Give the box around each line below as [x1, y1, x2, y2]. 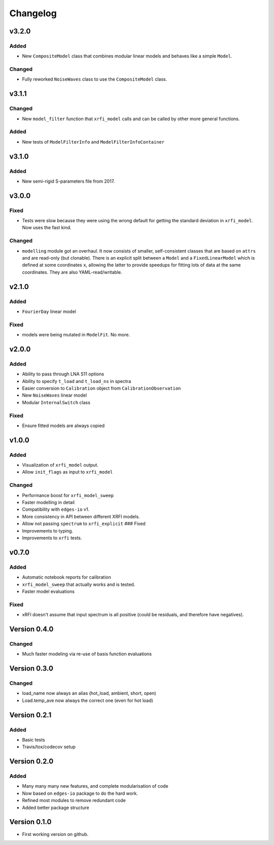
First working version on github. [22, 831, 89, 837]
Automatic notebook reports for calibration [22, 574, 111, 580]
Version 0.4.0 [9, 624, 54, 633]
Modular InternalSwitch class [22, 399, 91, 405]
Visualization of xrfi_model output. [22, 462, 98, 468]
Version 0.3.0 [9, 664, 53, 673]
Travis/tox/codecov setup [22, 744, 76, 750]
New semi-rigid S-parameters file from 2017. [22, 178, 115, 184]
